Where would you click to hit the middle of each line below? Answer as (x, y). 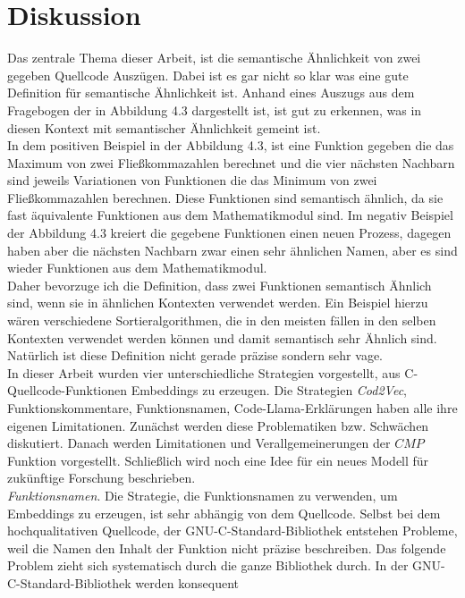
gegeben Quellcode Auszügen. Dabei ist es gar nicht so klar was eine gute (208, 75)
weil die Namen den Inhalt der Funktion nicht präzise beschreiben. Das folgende (227, 547)
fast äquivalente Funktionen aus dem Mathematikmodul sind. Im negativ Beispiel (230, 215)
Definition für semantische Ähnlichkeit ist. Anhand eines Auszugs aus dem (211, 93)
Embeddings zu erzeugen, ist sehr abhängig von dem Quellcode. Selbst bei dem (224, 513)
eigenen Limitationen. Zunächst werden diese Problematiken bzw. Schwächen (218, 425)
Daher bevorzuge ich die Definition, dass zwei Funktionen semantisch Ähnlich (220, 285)
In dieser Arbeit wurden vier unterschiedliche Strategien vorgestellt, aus (204, 372)
